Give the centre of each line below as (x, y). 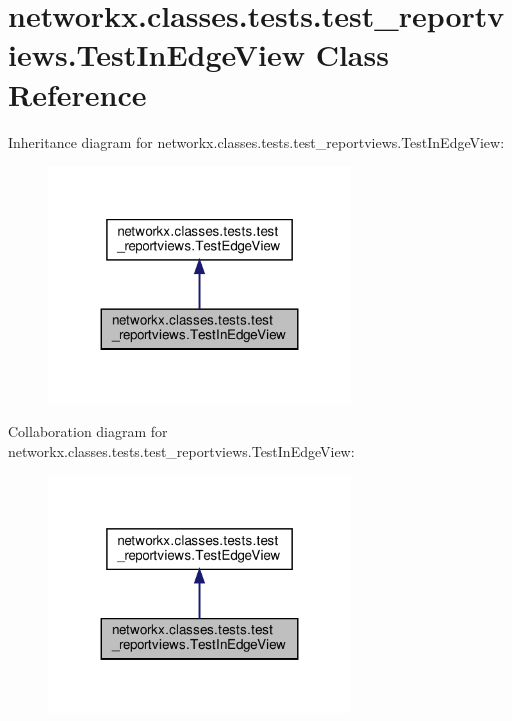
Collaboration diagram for (88, 431)
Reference (77, 93)
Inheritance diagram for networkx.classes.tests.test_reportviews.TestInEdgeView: (256, 141)
